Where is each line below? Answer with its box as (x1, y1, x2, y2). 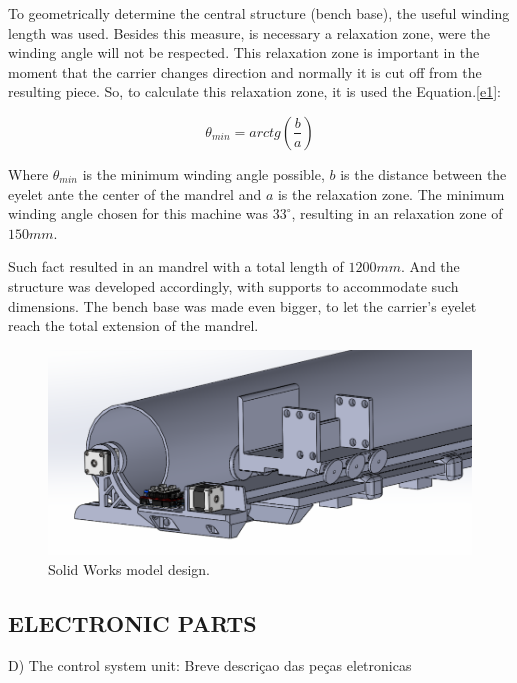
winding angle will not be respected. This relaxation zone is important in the (8, 42, 480, 63)
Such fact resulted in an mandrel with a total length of (8, 256, 344, 277)
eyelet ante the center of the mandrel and (8, 183, 262, 204)
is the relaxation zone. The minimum (277, 183, 505, 204)
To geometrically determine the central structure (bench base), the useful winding (8, 3, 510, 23)
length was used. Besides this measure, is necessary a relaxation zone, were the (8, 22, 491, 43)
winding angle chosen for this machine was (8, 203, 269, 224)
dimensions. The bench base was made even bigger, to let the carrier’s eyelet (8, 295, 477, 316)
